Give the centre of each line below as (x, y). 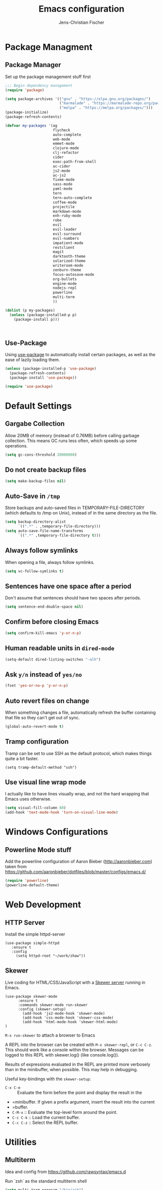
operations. (16, 446)
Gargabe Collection (35, 424)
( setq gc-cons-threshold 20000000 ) (41, 455)
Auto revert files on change (47, 701)
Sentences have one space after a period (68, 586)
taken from (16, 867)
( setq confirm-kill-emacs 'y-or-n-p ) (43, 633)
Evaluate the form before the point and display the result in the (80, 1092)
